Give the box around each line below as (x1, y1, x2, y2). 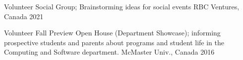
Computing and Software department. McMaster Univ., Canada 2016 (4, 47, 215, 57)
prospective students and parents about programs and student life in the (4, 37, 224, 47)
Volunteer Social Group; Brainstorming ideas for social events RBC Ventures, (4, 1, 240, 11)
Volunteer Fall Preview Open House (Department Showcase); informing (4, 28, 221, 38)
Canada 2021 (4, 11, 44, 21)
